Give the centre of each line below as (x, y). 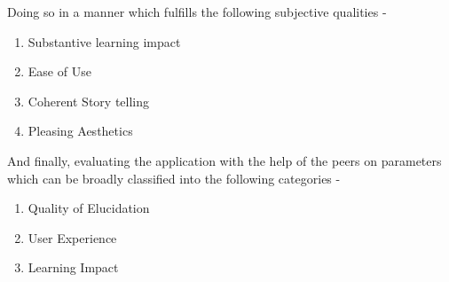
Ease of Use (59, 71)
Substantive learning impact (104, 41)
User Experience (72, 237)
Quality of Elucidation (89, 208)
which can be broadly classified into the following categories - (174, 178)
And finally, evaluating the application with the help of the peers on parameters (224, 160)
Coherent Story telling (89, 101)
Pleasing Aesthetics (80, 131)
